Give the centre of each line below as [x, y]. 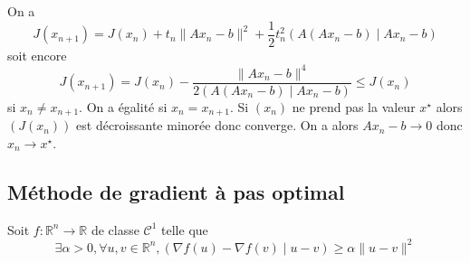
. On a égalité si [123, 106]
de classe [115, 229]
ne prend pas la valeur [354, 106]
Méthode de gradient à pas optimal [176, 191]
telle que [185, 229]
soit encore [37, 55]
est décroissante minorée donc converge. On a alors [217, 125]
